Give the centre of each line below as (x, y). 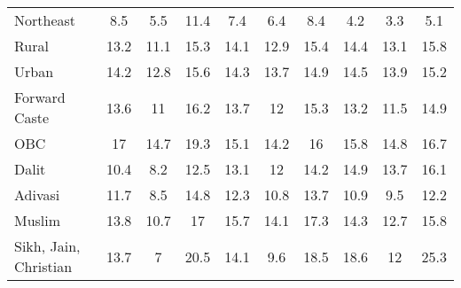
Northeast (45, 20)
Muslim (38, 220)
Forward (40, 97)
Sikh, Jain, (47, 246)
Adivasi (37, 195)
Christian (43, 266)
